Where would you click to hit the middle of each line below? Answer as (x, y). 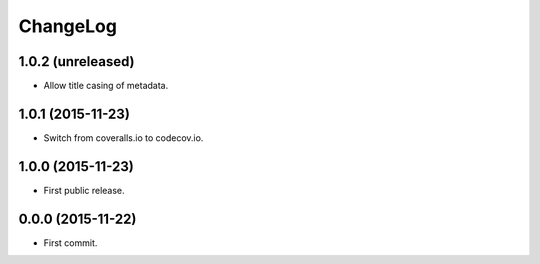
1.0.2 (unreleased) (76, 61)
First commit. (70, 242)
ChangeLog (67, 26)
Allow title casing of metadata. (106, 86)
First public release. (84, 190)
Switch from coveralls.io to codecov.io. (123, 137)
